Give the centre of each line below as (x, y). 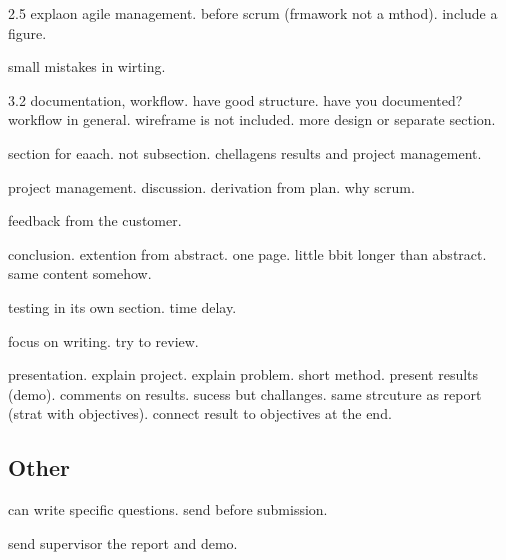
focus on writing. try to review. (103, 340)
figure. (27, 32)
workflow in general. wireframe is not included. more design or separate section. (252, 119)
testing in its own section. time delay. (122, 306)
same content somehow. (80, 273)
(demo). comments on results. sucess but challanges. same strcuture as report (245, 393)
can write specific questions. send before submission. (168, 509)
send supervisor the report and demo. (123, 542)
